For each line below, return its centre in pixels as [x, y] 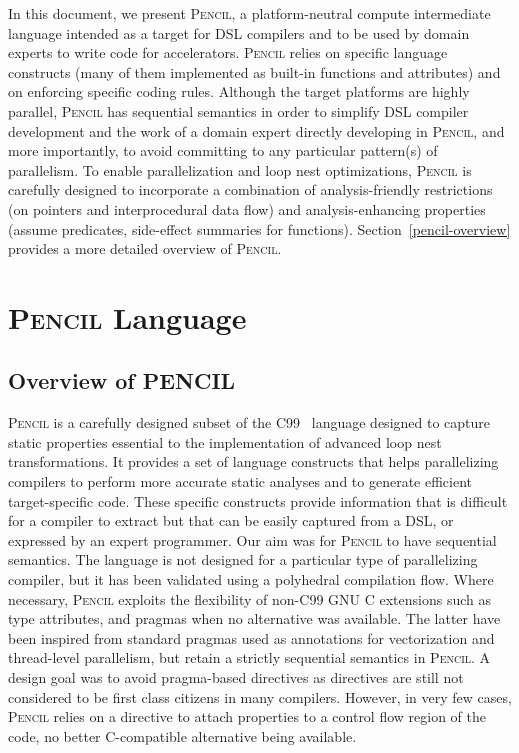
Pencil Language [127, 316]
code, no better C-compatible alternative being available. [182, 735]
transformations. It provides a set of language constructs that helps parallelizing [253, 461]
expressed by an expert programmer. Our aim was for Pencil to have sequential [252, 539]
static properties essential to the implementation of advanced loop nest [225, 441]
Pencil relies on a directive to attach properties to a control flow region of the [247, 716]
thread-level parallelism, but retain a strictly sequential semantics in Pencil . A [249, 657]
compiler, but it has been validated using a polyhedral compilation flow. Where [251, 579]
